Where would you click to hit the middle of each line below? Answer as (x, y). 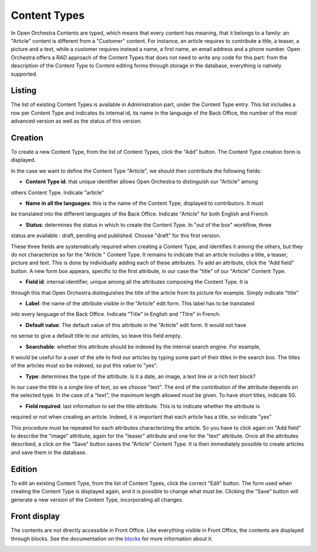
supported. (24, 74)
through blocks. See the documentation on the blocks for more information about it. (112, 538)
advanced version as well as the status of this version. (76, 121)
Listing (24, 91)
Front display (35, 516)
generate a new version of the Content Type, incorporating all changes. (97, 500)
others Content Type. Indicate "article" (58, 192)
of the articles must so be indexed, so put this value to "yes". (84, 366)
